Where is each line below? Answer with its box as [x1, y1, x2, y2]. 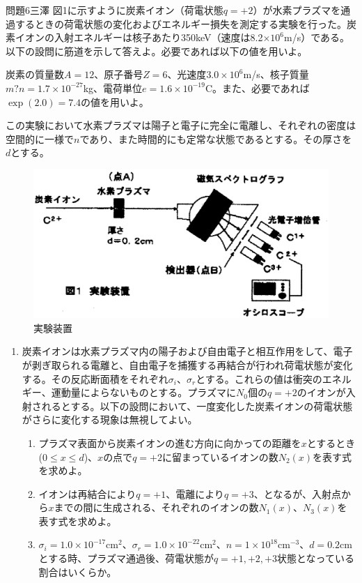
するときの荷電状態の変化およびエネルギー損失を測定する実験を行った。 [15, 16, 347, 31]
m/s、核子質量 [243, 67, 309, 82]
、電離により [166, 486, 224, 501]
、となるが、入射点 [253, 486, 341, 501]
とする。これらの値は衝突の [196, 371, 322, 386]
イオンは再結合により [38, 486, 136, 501]
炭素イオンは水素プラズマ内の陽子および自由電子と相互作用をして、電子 [22, 344, 353, 358]
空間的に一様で [6, 131, 74, 146]
